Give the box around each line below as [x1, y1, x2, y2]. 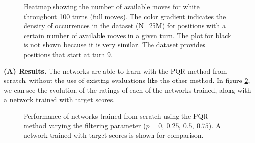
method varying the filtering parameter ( [24, 120, 146, 130]
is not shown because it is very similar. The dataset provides [24, 40, 205, 50]
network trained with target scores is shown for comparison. [24, 130, 204, 140]
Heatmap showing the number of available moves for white [24, 1, 200, 11]
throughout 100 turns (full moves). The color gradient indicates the [24, 11, 226, 21]
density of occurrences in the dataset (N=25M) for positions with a [24, 20, 226, 31]
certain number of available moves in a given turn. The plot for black [24, 30, 231, 40]
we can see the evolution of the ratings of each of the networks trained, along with [4, 84, 251, 95]
